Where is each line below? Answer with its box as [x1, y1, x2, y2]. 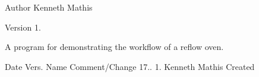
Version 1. [5, 21, 41, 33]
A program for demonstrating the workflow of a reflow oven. [5, 41, 224, 53]
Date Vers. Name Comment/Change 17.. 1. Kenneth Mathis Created [5, 60, 255, 72]
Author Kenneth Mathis [5, 1, 93, 13]
